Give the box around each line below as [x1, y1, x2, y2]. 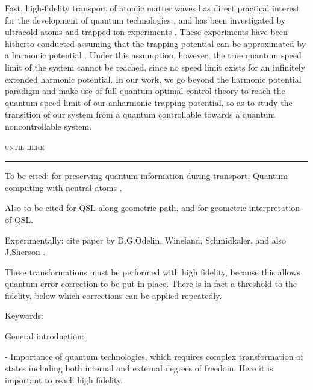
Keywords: [5, 309, 43, 322]
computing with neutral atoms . [5, 181, 122, 193]
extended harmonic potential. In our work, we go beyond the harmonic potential [5, 72, 302, 85]
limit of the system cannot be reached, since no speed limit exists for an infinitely [5, 60, 306, 73]
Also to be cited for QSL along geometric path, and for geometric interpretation [5, 201, 300, 214]
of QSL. [5, 213, 34, 225]
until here [5, 140, 45, 153]
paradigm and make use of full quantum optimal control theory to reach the [5, 84, 285, 97]
